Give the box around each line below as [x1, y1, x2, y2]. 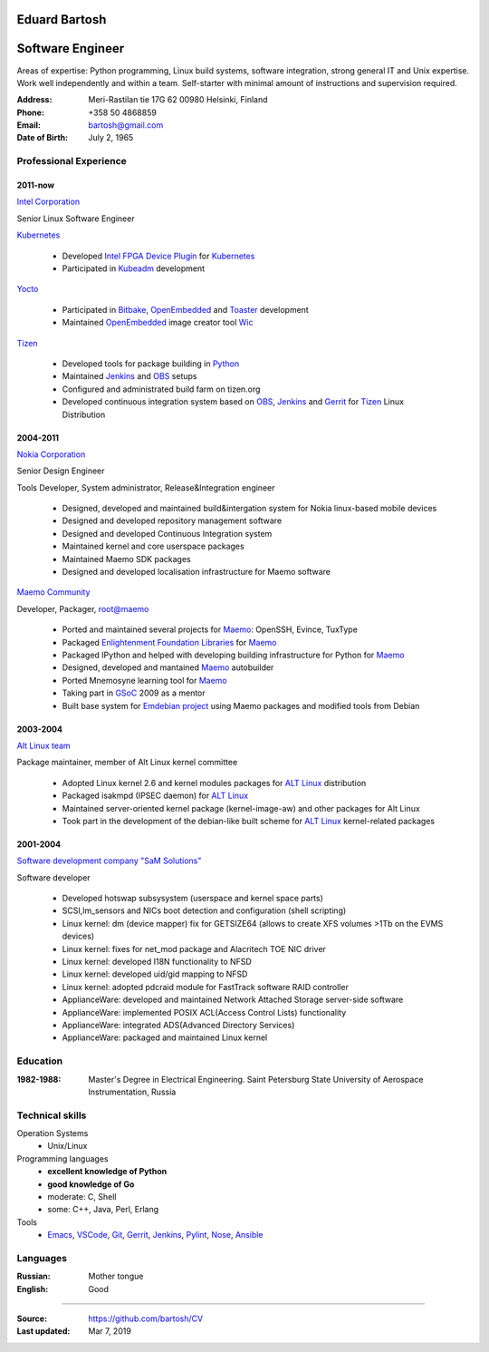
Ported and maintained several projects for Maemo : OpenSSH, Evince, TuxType [62, 624, 358, 635]
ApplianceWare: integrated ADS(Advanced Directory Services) [62, 1019, 295, 1030]
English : [16, 1283, 49, 1294]
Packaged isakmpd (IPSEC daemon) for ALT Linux [62, 790, 249, 802]
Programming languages [16, 1153, 109, 1164]
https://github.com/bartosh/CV [88, 1313, 204, 1324]
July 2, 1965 [88, 132, 134, 143]
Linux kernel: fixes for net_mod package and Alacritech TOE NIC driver [62, 943, 326, 954]
